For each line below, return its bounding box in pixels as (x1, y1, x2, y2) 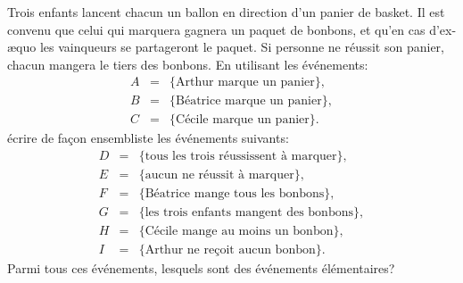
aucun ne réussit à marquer (145, 169, 294, 182)
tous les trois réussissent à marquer (145, 150, 337, 163)
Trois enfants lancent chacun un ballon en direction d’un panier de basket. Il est (7, 3, 445, 21)
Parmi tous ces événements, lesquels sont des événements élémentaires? (7, 259, 395, 278)
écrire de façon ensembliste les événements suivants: (7, 129, 289, 147)
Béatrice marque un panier (176, 95, 322, 108)
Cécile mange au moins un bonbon (145, 225, 334, 238)
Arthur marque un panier (176, 76, 315, 89)
